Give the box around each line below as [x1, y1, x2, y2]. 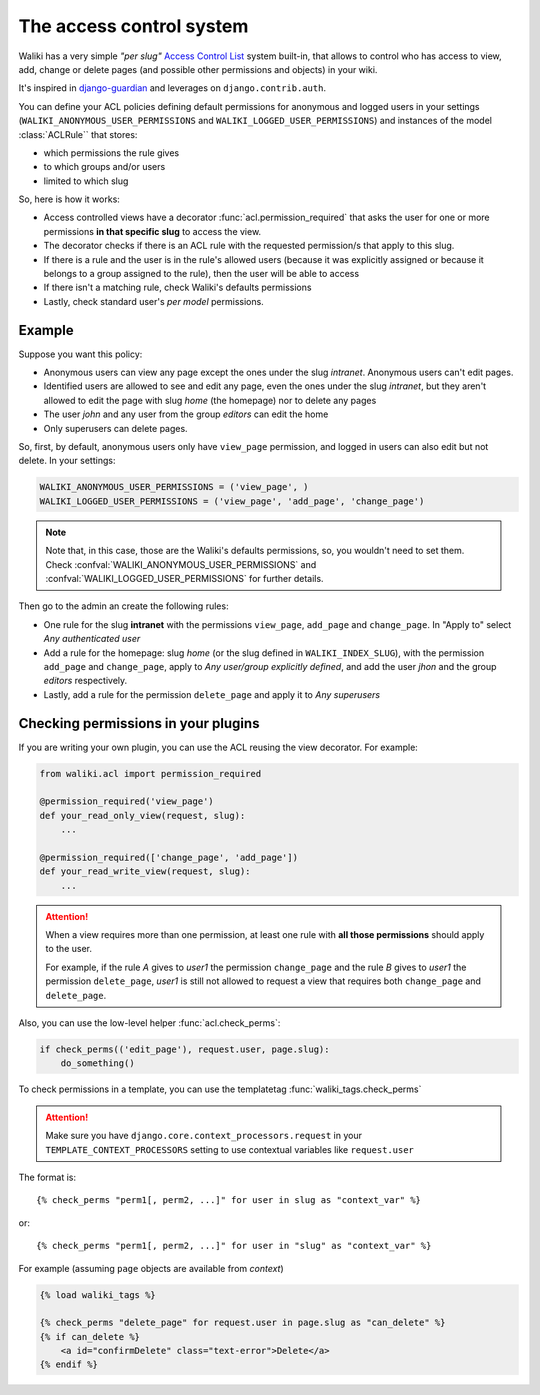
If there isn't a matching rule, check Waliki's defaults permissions [43, 281, 312, 294]
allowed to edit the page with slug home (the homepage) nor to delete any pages [43, 394, 377, 406]
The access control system [18, 15, 249, 37]
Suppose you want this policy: [18, 348, 143, 360]
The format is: [18, 1171, 77, 1183]
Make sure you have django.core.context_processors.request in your [45, 1130, 362, 1142]
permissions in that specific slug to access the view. [43, 225, 262, 237]
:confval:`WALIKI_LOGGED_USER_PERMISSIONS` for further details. [45, 572, 324, 584]
